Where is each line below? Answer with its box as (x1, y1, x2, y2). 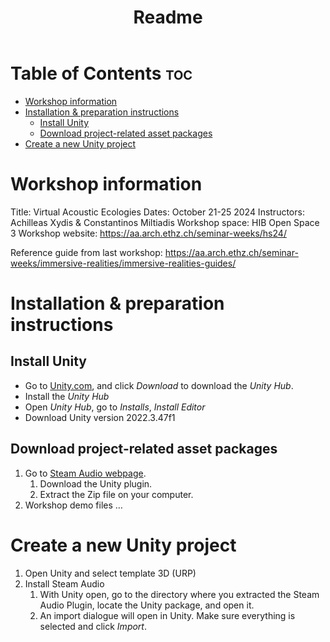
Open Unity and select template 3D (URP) (24, 567, 197, 579)
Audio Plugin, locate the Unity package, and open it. (39, 599, 255, 611)
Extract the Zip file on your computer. (39, 488, 194, 500)
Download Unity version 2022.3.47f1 (24, 411, 176, 423)
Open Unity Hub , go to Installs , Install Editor (24, 401, 206, 413)
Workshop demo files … (24, 499, 123, 511)
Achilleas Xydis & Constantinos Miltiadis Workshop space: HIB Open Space (10, 216, 320, 228)
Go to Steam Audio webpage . (24, 467, 147, 479)
